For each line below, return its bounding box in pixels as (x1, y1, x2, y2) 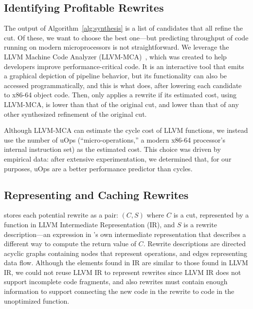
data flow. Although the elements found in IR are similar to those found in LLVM (4, 257, 248, 268)
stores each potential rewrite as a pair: (4, 210, 118, 220)
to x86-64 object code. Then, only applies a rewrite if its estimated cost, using (4, 90, 236, 100)
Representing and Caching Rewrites (4, 187, 189, 202)
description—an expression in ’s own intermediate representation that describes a (4, 229, 246, 239)
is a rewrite (183, 219, 217, 229)
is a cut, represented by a (173, 210, 249, 220)
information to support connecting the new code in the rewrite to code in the (4, 286, 235, 296)
